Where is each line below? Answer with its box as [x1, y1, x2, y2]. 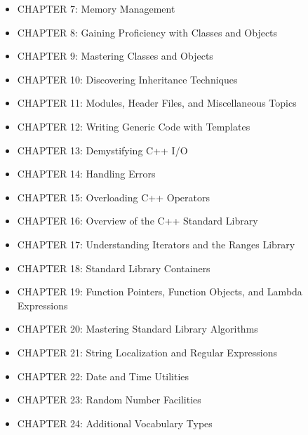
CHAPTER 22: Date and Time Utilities [17, 368, 189, 383]
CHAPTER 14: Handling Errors [17, 166, 156, 181]
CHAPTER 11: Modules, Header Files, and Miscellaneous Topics [17, 95, 297, 110]
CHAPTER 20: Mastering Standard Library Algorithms [17, 321, 258, 336]
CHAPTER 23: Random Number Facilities [17, 392, 201, 407]
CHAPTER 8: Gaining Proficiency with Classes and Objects [17, 25, 278, 39]
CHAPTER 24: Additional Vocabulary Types [17, 415, 213, 430]
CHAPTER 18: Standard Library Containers [17, 260, 210, 275]
